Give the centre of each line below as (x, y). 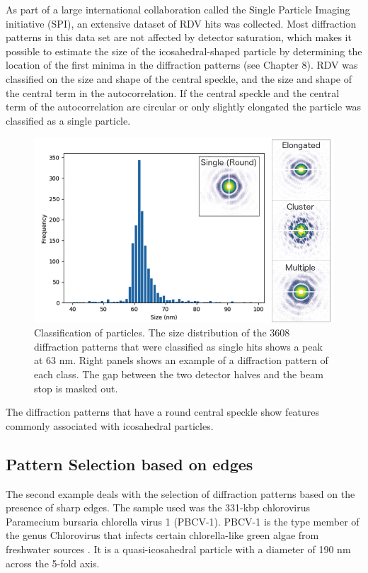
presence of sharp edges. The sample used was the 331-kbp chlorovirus (158, 507)
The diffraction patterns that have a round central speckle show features (163, 412)
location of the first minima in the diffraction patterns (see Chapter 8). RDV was (182, 65)
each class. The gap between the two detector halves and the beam (179, 374)
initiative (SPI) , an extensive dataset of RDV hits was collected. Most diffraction (181, 23)
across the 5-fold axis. (53, 563)
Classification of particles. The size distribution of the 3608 (162, 333)
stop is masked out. (76, 388)
